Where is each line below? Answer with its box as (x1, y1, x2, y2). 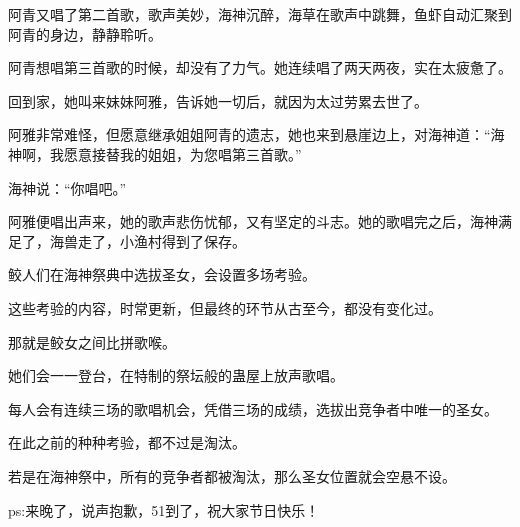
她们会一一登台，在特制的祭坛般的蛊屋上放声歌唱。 (8, 365, 344, 386)
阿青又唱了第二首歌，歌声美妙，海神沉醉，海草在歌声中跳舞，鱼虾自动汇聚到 (8, 4, 512, 24)
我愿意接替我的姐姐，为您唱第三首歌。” (49, 143, 302, 164)
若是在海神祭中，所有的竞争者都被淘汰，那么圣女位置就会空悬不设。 (8, 465, 456, 486)
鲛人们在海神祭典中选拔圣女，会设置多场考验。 (8, 264, 316, 285)
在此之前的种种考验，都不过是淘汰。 (8, 432, 246, 453)
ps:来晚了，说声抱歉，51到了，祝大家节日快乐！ (8, 499, 320, 520)
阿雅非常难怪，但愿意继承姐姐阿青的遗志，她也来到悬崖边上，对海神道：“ (8, 124, 491, 145)
